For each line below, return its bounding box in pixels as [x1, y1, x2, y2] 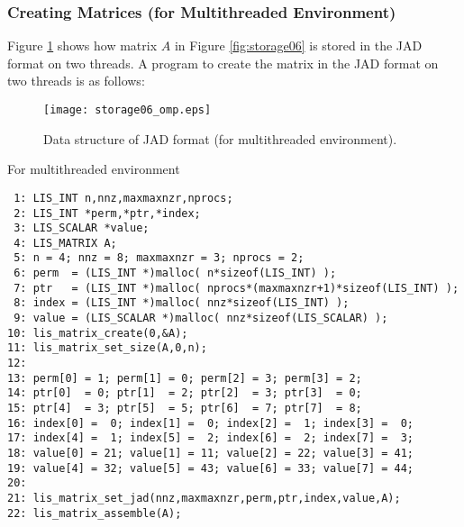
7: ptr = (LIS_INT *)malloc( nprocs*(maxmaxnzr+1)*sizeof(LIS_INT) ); [14, 281, 459, 295]
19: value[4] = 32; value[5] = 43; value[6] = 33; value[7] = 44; [7, 461, 414, 475]
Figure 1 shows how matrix [7, 36, 158, 55]
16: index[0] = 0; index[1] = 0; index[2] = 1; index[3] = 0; [7, 416, 414, 430]
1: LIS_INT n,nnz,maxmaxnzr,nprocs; [14, 191, 233, 204]
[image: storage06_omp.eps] [43, 104, 212, 116]
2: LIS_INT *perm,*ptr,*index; [14, 206, 201, 220]
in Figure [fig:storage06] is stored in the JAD [174, 36, 423, 55]
